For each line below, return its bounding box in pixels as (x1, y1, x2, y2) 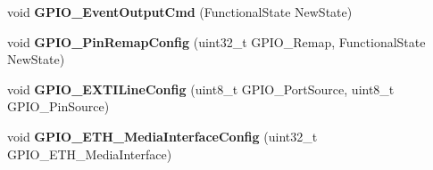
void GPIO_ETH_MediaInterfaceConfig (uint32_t (7, 126, 318, 145)
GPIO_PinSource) (7, 97, 110, 116)
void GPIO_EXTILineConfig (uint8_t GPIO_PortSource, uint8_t (7, 79, 395, 98)
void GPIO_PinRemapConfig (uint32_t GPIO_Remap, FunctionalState (7, 32, 426, 51)
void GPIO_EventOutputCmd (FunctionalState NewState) (7, 3, 353, 20)
